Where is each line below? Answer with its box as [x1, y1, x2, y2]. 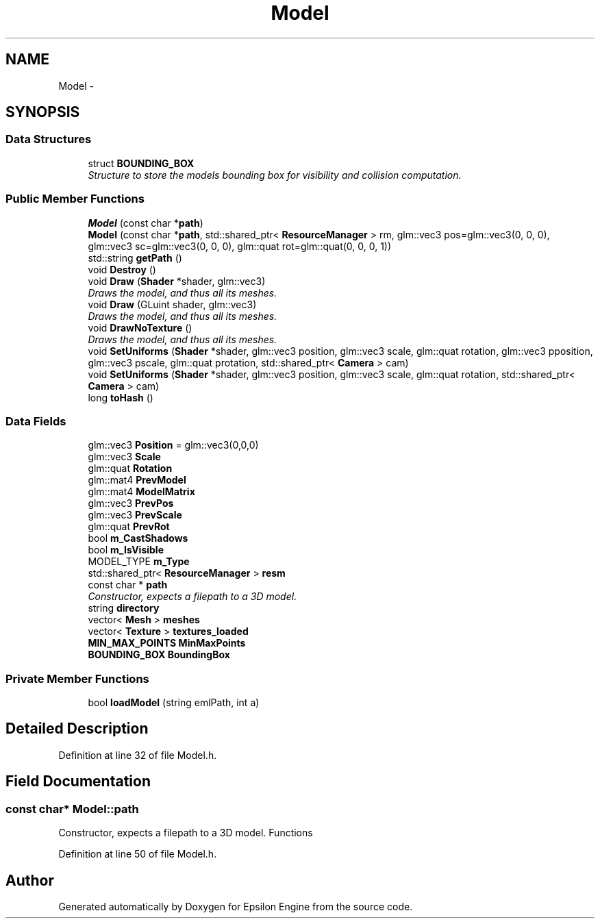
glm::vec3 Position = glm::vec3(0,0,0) [88, 439, 259, 451]
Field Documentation [5, 773, 151, 790]
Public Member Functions [5, 192, 145, 206]
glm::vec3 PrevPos [88, 497, 174, 510]
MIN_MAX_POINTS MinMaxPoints [88, 637, 246, 649]
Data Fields [5, 414, 66, 428]
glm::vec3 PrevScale [88, 509, 182, 521]
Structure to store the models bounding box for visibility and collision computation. [88, 168, 462, 181]
